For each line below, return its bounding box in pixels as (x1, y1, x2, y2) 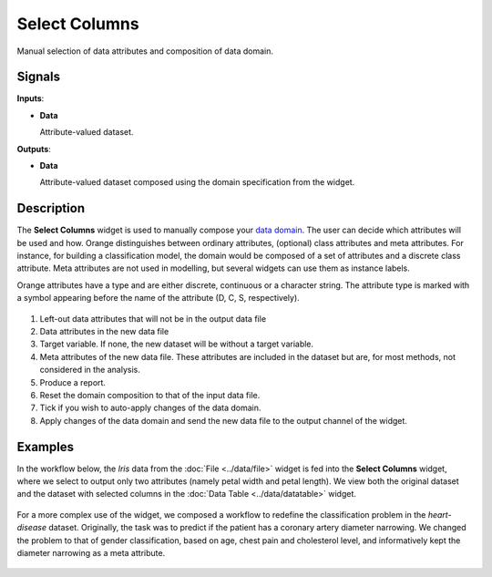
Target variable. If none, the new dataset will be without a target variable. (39, 338, 314, 350)
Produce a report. (39, 376, 107, 387)
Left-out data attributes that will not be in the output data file (39, 313, 267, 324)
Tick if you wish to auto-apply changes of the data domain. (39, 402, 261, 414)
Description (16, 201, 86, 216)
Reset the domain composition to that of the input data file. (39, 390, 261, 400)
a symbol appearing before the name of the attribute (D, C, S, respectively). (16, 293, 300, 304)
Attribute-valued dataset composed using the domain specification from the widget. (39, 177, 355, 188)
